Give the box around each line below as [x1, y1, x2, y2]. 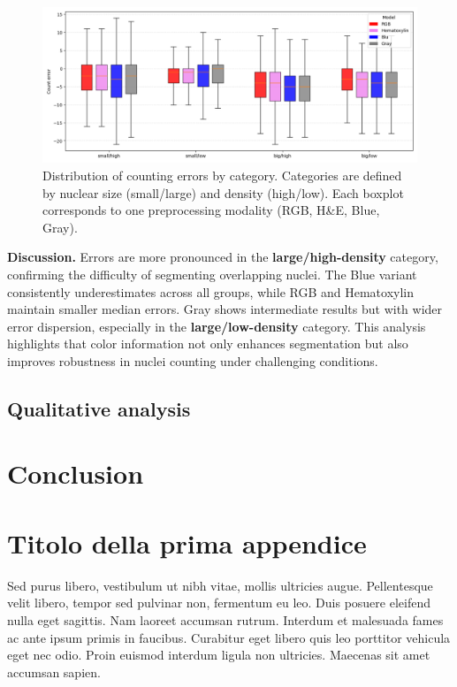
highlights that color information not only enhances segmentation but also [7, 334, 408, 353]
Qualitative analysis [7, 394, 191, 422]
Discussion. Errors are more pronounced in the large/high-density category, [7, 248, 438, 266]
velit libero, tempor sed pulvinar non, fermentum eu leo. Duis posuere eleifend [7, 593, 430, 612]
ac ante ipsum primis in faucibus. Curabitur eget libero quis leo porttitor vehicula [7, 628, 451, 646]
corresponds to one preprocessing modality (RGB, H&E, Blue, [42, 201, 380, 219]
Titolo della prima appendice [7, 524, 367, 561]
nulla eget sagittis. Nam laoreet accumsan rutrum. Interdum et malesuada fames [7, 610, 444, 629]
